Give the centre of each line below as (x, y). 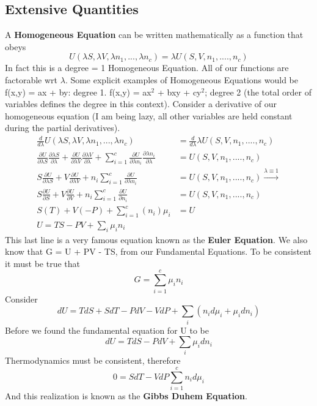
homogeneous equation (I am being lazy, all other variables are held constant (149, 115)
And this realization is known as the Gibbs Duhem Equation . (126, 396)
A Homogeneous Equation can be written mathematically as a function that (154, 35)
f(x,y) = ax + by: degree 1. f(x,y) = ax (78, 92)
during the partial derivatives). (63, 128)
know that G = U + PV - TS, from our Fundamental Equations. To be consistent (158, 251)
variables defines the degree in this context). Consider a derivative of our (141, 104)
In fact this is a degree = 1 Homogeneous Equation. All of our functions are (147, 68)
